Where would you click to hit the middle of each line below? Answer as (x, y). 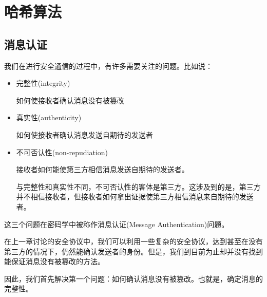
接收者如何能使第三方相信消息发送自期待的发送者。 (102, 169)
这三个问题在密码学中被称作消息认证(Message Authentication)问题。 (117, 224)
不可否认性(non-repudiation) (62, 152)
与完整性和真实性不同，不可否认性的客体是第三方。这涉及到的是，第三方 (138, 186)
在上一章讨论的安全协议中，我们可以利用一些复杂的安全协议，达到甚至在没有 (133, 241)
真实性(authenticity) (49, 117)
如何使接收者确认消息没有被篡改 (70, 100)
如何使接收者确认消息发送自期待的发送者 (84, 134)
